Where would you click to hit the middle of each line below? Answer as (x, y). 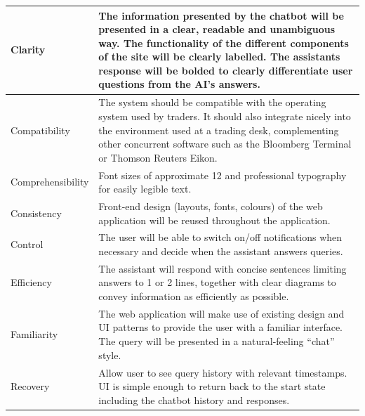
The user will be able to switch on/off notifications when (220, 237)
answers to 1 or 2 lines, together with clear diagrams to (217, 282)
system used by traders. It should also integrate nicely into (225, 116)
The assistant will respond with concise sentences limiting (223, 268)
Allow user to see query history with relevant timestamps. (223, 372)
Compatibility (40, 130)
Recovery (30, 386)
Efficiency (31, 282)
